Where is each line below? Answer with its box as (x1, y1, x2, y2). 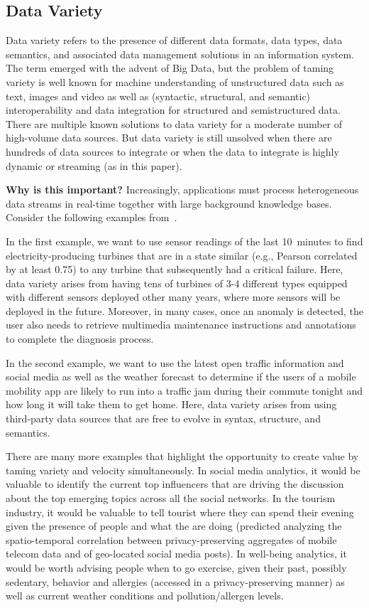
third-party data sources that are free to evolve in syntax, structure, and (6, 411, 321, 426)
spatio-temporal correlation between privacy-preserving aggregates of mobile (6, 532, 337, 547)
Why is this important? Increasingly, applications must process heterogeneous (6, 182, 359, 197)
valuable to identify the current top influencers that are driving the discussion (6, 476, 344, 491)
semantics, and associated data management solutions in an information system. (6, 46, 355, 61)
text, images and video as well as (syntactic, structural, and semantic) (6, 88, 311, 103)
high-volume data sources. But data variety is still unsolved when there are (6, 130, 332, 145)
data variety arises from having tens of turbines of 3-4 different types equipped (6, 275, 348, 290)
